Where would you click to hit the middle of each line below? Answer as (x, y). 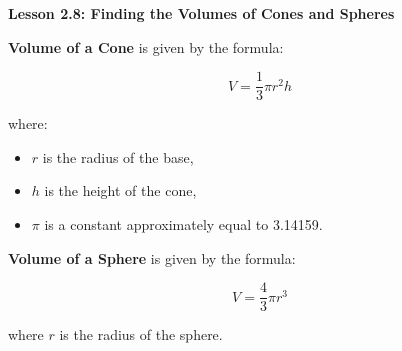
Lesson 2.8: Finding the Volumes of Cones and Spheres (201, 13)
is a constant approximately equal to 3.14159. (183, 224)
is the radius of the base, (118, 156)
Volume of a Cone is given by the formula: (146, 46)
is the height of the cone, (120, 190)
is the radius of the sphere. (141, 334)
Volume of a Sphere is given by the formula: (152, 257)
